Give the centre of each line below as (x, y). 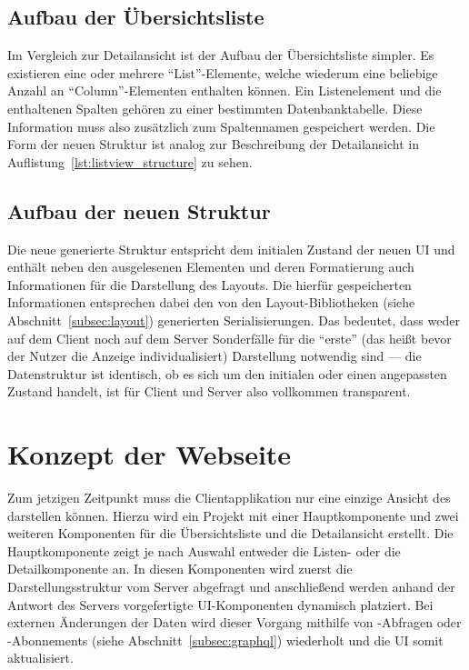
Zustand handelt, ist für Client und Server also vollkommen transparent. (209, 391)
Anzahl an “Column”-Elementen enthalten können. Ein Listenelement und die (225, 90)
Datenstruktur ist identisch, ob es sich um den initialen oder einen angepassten (227, 373)
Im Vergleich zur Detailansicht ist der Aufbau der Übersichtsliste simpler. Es (221, 55)
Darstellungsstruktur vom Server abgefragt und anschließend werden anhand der (231, 586)
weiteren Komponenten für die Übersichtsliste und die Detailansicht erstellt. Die (230, 533)
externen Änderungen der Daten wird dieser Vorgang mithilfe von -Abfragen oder (234, 622)
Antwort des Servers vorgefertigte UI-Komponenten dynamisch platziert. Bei (220, 604)
